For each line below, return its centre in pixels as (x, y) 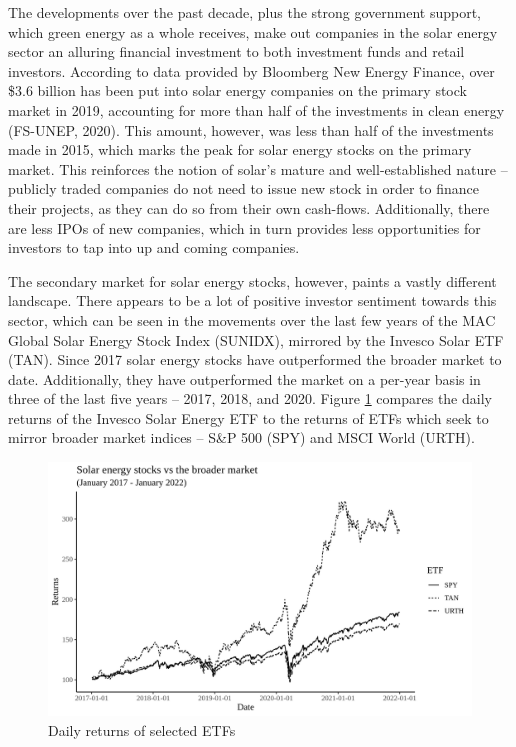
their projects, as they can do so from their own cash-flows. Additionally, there (249, 207)
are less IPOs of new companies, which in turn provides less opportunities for (244, 227)
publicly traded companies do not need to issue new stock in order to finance (243, 188)
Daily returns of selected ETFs (142, 729)
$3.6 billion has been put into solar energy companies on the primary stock (237, 90)
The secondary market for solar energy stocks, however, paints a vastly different (252, 280)
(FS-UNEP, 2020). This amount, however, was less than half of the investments (251, 129)
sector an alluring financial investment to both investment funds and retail (236, 51)
